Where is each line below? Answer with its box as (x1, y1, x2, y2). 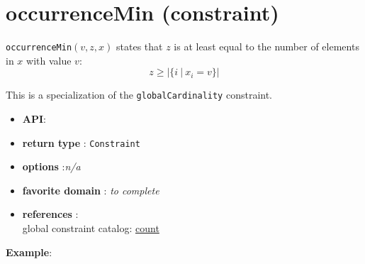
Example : (6, 244, 52, 259)
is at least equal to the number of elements (174, 39, 359, 54)
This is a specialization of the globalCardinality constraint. (6, 87, 272, 102)
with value (26, 53, 72, 67)
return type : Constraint (22, 135, 140, 150)
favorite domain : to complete (22, 182, 159, 197)
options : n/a (22, 159, 81, 174)
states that (116, 39, 163, 54)
